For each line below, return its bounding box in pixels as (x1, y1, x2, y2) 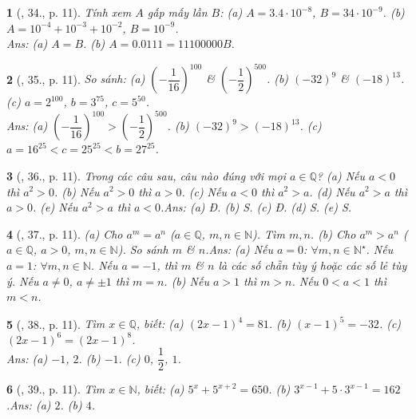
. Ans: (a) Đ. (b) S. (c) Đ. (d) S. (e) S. (160, 199, 352, 215)
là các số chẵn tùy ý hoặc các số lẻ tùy (218, 256, 407, 273)
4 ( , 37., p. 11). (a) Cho (6, 225, 123, 242)
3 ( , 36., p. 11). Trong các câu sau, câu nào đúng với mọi (6, 167, 286, 184)
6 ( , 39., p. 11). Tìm (6, 381, 105, 397)
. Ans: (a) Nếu (205, 241, 274, 258)
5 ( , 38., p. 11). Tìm (6, 315, 105, 332)
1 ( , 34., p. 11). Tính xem (6, 4, 132, 20)
